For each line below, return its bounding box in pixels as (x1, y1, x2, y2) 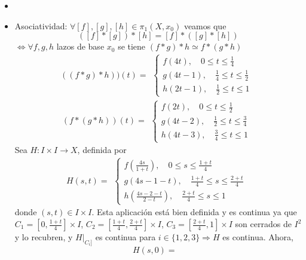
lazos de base (56, 40, 105, 53)
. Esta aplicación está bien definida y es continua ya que (91, 206, 297, 218)
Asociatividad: (14, 19, 68, 32)
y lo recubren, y (14, 231, 73, 243)
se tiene (118, 40, 146, 53)
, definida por (77, 143, 127, 156)
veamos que (183, 19, 227, 32)
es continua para (95, 231, 156, 243)
